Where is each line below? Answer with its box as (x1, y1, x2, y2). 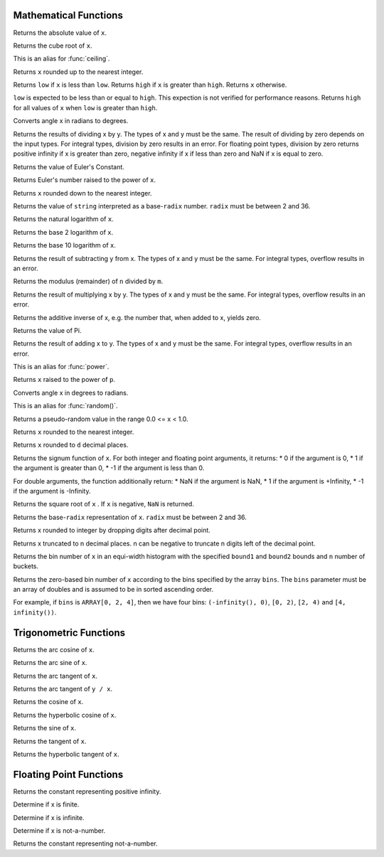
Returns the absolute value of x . (13, 28, 107, 37)
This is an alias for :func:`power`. (13, 363, 110, 371)
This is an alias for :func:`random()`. (13, 402, 118, 410)
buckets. (13, 562, 39, 570)
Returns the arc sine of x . (13, 659, 87, 667)
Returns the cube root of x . (13, 41, 92, 50)
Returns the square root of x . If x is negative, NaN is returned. (13, 500, 195, 509)
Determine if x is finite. (13, 800, 80, 809)
